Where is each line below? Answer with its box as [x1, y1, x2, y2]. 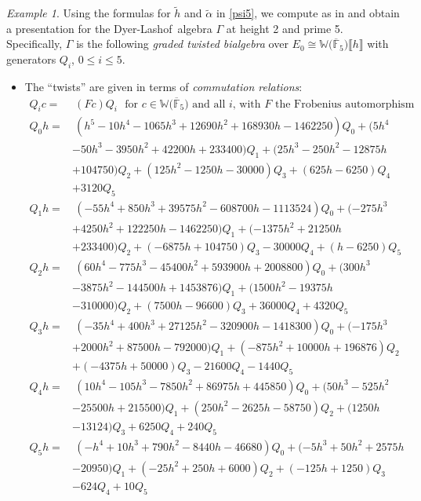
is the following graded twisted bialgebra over [76, 35, 289, 52]
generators [6, 51, 56, 67]
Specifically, [6, 35, 63, 52]
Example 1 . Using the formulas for [6, 5, 171, 21]
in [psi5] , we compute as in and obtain [216, 5, 400, 21]
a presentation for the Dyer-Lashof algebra [6, 20, 212, 36]
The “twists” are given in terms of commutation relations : [24, 78, 303, 94]
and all [192, 98, 226, 110]
